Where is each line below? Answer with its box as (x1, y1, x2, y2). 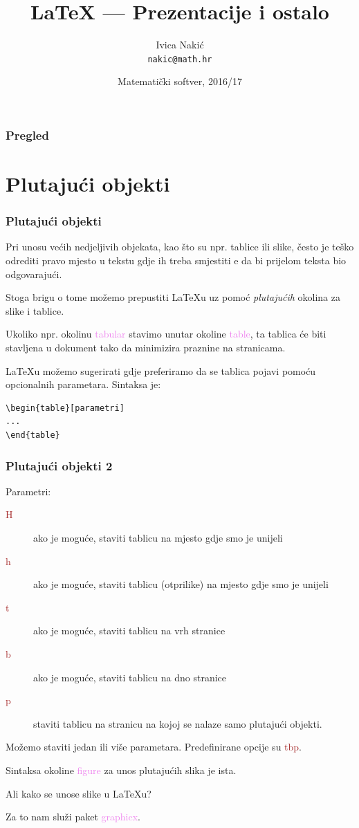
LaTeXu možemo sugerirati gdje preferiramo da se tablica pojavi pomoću (6, 363, 316, 378)
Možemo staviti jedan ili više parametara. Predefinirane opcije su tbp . (6, 739, 302, 754)
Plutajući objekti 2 (6, 457, 113, 474)
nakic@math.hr (147, 54, 212, 64)
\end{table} (6, 430, 60, 441)
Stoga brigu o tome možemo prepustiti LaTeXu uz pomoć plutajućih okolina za (6, 290, 340, 304)
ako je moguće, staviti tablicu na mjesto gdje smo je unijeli (33, 531, 283, 545)
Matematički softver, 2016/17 (118, 74, 242, 89)
